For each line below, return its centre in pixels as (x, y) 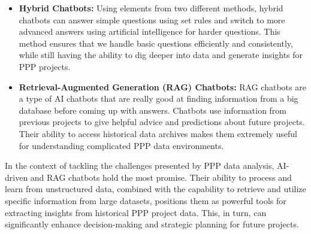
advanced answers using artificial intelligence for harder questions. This (150, 31)
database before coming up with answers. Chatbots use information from (153, 110)
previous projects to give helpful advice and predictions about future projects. (162, 122)
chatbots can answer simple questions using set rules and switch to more (152, 19)
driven (16, 177)
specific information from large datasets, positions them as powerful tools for (146, 200)
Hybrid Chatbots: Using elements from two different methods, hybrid (151, 8)
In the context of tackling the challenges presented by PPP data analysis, (140, 165)
